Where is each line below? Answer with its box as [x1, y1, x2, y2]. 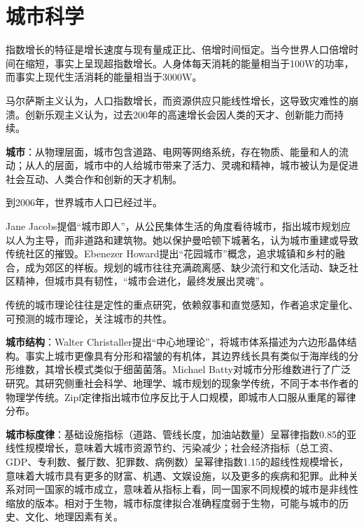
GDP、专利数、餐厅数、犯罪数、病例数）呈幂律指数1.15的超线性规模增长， [6, 454, 349, 468]
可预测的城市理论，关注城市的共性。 [6, 311, 172, 325]
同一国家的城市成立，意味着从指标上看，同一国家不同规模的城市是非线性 [24, 482, 358, 496]
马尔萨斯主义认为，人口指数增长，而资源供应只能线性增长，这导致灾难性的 [6, 93, 349, 107]
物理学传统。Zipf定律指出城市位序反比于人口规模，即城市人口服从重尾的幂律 [6, 389, 356, 404]
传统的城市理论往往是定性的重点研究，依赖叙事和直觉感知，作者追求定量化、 [6, 297, 358, 312]
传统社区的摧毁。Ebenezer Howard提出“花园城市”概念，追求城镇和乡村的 [6, 246, 335, 261]
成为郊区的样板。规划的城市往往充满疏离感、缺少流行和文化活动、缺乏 [24, 259, 349, 274]
